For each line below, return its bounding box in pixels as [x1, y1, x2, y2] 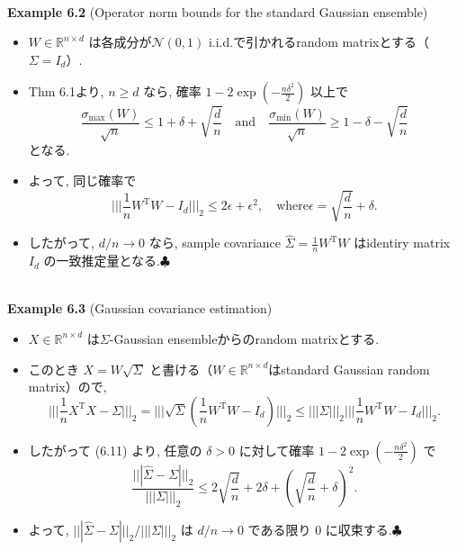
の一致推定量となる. [43, 251, 160, 270]
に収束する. [325, 520, 392, 539]
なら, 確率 [143, 82, 202, 101]
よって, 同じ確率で [28, 170, 137, 189]
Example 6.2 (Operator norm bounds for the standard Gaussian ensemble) [7, 2, 428, 21]
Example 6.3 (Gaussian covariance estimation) [7, 299, 273, 318]
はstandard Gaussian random [268, 359, 430, 378]
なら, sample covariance [148, 233, 282, 252]
